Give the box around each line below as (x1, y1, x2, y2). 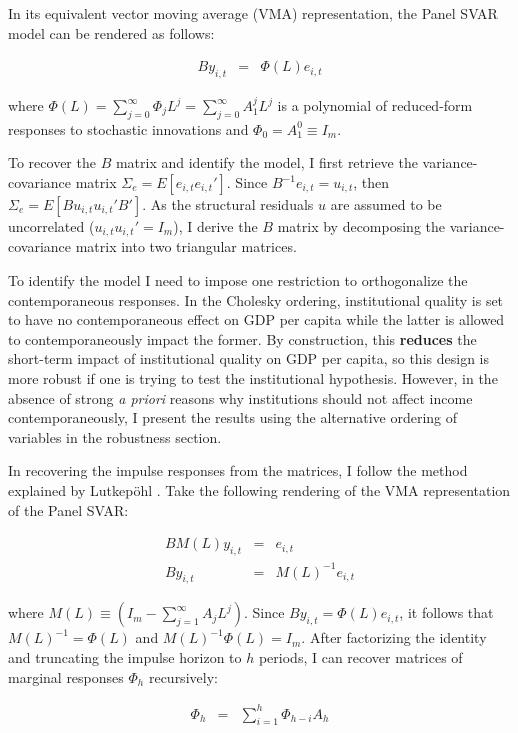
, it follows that (399, 602, 494, 623)
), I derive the (173, 216, 258, 236)
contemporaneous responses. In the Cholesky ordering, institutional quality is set (8, 289, 504, 310)
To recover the (8, 152, 96, 173)
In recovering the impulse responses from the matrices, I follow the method (8, 460, 468, 481)
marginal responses (8, 666, 124, 687)
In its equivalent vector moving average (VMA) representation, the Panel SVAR (8, 3, 498, 23)
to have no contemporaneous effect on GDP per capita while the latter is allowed (8, 309, 505, 330)
